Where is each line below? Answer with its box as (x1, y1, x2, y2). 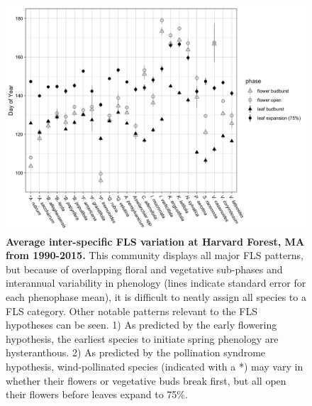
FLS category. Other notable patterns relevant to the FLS (6, 303, 257, 318)
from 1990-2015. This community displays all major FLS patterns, (6, 248, 303, 263)
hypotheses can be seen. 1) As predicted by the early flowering (6, 317, 277, 332)
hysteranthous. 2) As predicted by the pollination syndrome (6, 345, 266, 360)
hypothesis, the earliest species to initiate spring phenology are (6, 331, 279, 346)
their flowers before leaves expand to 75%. (6, 387, 188, 402)
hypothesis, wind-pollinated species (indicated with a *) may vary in (6, 358, 303, 373)
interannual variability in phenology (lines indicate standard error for (6, 275, 306, 290)
